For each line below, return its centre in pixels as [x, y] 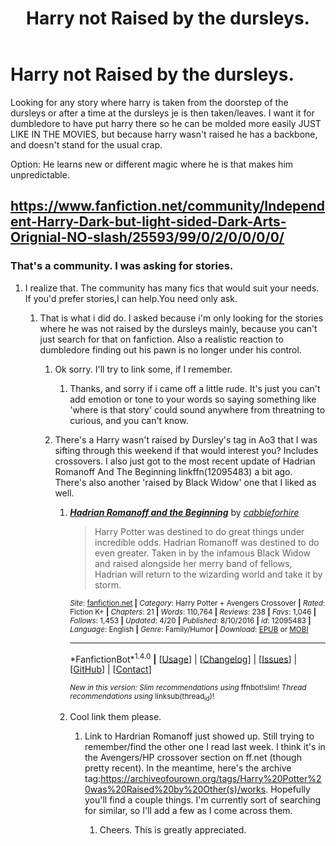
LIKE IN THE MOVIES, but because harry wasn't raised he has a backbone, [164, 134]
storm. [108, 584]
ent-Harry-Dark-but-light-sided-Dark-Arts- [148, 222]
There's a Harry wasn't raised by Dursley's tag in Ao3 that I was [186, 439]
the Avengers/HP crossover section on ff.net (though [193, 757]
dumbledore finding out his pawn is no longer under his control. [170, 349]
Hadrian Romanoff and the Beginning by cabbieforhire [184, 512]
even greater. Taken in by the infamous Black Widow [203, 553]
